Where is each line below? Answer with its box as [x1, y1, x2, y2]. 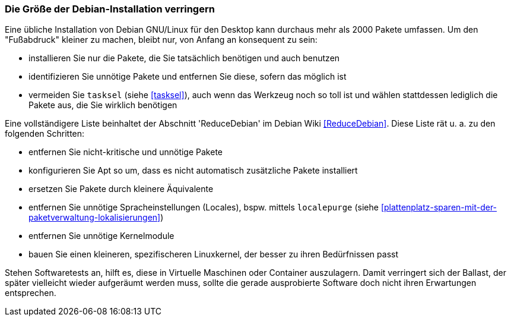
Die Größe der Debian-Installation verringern [5, 3, 215, 15]
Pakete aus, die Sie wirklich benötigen [28, 100, 177, 111]
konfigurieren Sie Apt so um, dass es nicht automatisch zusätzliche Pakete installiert [28, 165, 358, 176]
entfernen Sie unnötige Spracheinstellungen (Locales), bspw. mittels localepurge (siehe [28, 202, 379, 213]
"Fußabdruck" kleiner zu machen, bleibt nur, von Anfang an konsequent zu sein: [5, 34, 318, 45]
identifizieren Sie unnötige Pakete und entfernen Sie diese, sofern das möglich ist [28, 71, 347, 82]
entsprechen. [5, 288, 56, 298]
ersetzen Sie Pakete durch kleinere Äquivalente [28, 184, 214, 194]
